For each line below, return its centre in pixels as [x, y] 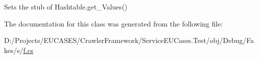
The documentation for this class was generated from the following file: [113, 23]
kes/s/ [14, 50]
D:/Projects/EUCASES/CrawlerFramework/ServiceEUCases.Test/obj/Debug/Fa [129, 40]
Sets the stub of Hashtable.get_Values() [66, 6]
